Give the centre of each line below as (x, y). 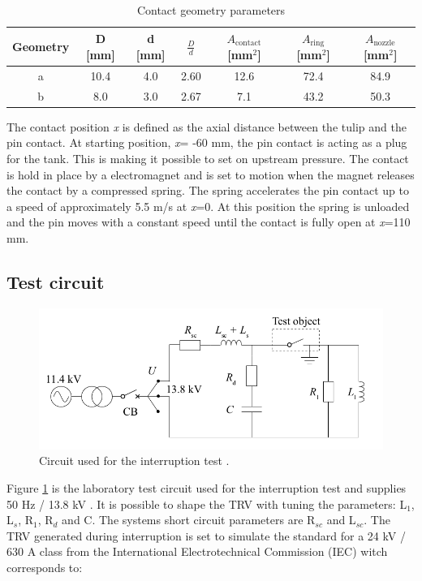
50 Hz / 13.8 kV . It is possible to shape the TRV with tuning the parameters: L (207, 504)
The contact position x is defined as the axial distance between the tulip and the (207, 126)
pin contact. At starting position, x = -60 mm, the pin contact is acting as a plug (207, 142)
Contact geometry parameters (211, 10)
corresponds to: (45, 567)
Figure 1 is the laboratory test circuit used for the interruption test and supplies (207, 488)
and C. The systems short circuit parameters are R (189, 520)
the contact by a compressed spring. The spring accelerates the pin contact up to (208, 190)
